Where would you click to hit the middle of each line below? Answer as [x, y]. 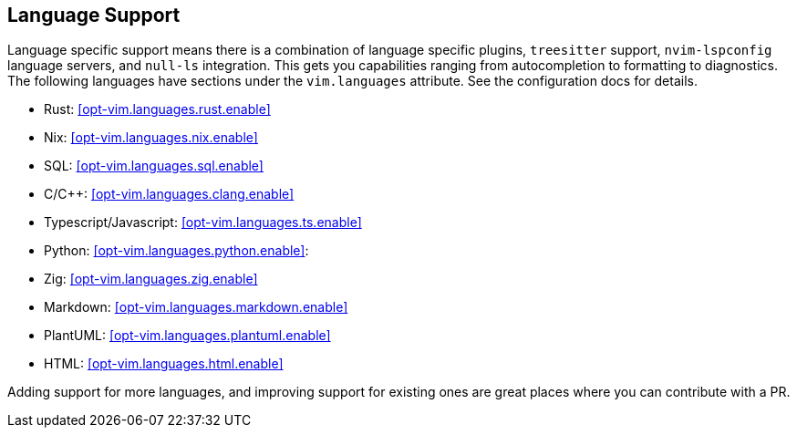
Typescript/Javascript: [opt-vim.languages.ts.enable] [203, 223]
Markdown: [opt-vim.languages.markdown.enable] [196, 307]
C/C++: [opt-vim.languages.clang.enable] [169, 194]
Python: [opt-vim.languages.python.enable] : [176, 251]
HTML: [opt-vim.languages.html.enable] [164, 364]
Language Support [94, 15]
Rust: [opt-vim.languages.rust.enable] [157, 109]
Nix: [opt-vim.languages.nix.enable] [151, 138]
